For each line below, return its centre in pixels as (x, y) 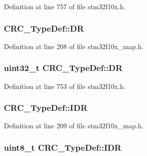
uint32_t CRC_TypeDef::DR (63, 68)
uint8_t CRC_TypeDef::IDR (63, 147)
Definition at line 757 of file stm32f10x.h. (65, 6)
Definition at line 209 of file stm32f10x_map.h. (74, 126)
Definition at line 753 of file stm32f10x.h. (65, 86)
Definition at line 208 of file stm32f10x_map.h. (74, 46)
